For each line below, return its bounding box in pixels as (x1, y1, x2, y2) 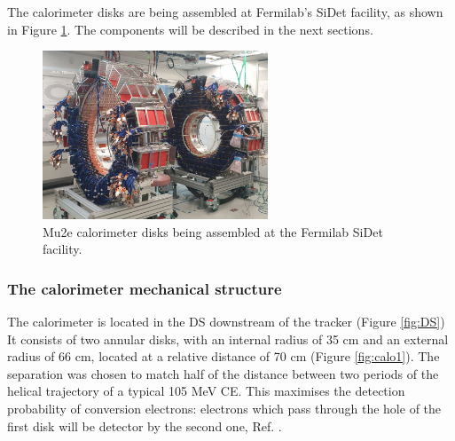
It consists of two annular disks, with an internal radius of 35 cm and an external (7, 329, 449, 348)
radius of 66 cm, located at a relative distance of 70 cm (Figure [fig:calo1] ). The (7, 347, 440, 366)
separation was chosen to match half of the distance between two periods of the (7, 364, 439, 382)
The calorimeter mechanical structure (7, 277, 282, 299)
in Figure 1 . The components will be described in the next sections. (7, 20, 373, 38)
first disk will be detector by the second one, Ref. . (7, 416, 282, 435)
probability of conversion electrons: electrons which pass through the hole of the (7, 398, 442, 417)
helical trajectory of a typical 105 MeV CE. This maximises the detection (7, 382, 405, 400)
